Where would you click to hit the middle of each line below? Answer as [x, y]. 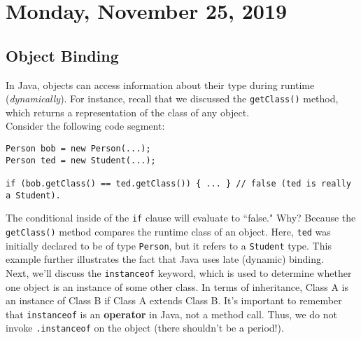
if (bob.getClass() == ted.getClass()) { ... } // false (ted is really [178, 183]
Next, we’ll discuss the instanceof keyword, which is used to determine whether [179, 272]
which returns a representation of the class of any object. [128, 112]
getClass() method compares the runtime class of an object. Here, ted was [168, 231]
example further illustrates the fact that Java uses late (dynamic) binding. [165, 259]
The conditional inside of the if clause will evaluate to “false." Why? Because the [181, 218]
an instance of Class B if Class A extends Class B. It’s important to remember [174, 300]
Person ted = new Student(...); [81, 160]
